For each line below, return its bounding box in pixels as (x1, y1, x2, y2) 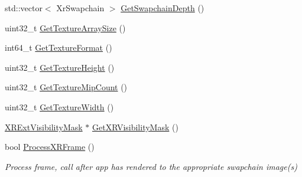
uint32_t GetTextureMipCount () (5, 81, 128, 93)
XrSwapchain (56, 2, 105, 14)
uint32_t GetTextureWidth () (5, 100, 114, 113)
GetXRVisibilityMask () (92, 120, 178, 133)
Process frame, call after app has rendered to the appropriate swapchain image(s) (5, 160, 297, 172)
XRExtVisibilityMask (5, 120, 83, 133)
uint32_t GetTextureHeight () (5, 61, 115, 73)
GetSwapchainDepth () (121, 2, 204, 14)
